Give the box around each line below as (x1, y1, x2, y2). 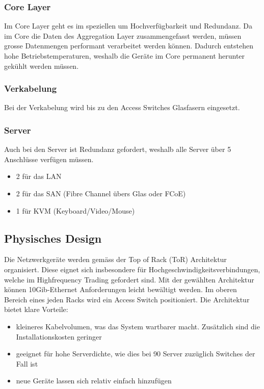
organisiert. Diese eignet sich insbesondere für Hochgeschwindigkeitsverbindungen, (4, 264, 260, 274)
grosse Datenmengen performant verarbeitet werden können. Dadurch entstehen (4, 40, 253, 51)
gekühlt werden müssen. (4, 60, 79, 71)
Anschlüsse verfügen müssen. (4, 153, 94, 164)
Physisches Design (4, 230, 102, 246)
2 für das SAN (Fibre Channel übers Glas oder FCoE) (16, 188, 186, 198)
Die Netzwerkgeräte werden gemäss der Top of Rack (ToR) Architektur (4, 254, 227, 265)
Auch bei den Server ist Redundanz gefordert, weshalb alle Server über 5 (4, 144, 231, 154)
